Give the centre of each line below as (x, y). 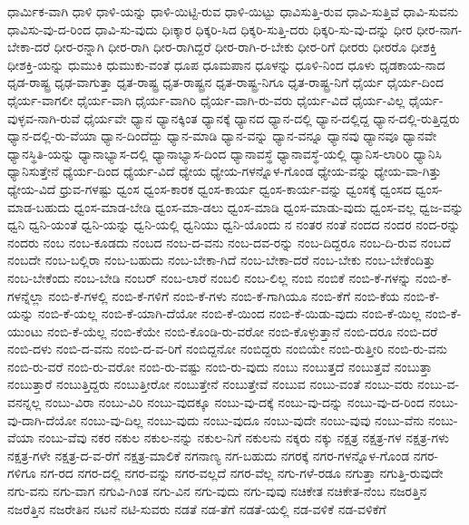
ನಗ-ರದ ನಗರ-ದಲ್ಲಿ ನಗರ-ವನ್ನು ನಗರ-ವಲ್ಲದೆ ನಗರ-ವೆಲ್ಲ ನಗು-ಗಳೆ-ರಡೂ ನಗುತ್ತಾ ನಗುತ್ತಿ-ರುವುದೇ (242, 473)
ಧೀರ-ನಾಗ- (440, 29)
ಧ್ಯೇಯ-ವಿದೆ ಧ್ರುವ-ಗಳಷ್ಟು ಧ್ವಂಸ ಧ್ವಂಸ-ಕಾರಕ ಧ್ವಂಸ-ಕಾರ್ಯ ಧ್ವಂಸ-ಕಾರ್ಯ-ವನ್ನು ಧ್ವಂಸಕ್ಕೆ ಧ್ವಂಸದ (210, 188)
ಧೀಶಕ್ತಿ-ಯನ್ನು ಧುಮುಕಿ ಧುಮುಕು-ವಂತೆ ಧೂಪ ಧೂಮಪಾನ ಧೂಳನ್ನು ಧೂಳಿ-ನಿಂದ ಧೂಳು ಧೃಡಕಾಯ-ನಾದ (226, 64)
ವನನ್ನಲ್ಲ (24, 402)
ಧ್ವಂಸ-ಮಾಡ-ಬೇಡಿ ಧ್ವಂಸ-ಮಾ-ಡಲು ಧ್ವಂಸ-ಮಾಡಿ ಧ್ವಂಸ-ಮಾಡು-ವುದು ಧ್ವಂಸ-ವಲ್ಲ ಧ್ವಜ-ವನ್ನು (269, 206)
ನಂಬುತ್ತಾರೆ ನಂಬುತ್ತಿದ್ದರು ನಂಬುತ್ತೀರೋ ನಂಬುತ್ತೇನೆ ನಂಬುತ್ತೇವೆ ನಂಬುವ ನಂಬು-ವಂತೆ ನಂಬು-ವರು (210, 384)
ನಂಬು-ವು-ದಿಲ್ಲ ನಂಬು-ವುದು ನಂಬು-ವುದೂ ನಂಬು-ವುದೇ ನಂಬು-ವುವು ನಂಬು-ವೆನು (252, 419)
